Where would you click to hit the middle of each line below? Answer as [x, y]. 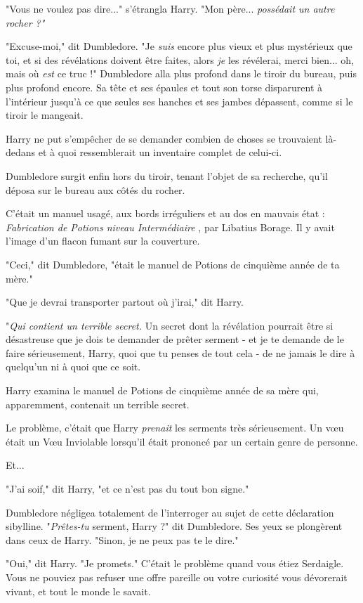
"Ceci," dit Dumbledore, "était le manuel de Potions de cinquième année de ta [173, 264]
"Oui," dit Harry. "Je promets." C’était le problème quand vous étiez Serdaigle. [175, 563]
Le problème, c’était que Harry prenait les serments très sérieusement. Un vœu [175, 428]
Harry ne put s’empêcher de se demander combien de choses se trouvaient [164, 138]
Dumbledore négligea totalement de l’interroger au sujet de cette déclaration [170, 512]
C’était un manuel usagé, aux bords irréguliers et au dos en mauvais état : [165, 213]
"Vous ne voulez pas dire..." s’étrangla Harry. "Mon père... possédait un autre [170, 8]
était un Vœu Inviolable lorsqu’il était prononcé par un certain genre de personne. [182, 441]
